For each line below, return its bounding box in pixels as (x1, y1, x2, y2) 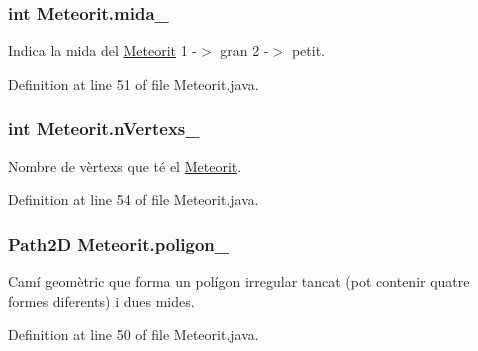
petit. (291, 40, 326, 61)
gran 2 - (220, 40, 269, 61)
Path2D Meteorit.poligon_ (8, 231, 229, 256)
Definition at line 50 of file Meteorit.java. (8, 324, 259, 345)
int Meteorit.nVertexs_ (8, 116, 200, 141)
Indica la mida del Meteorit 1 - (8, 40, 198, 61)
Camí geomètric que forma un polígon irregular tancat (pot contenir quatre (8, 271, 470, 292)
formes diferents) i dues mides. (8, 290, 195, 311)
